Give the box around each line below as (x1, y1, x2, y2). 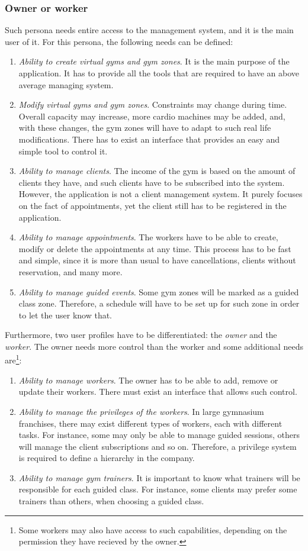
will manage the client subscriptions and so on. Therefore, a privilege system (18, 440, 297, 452)
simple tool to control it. (18, 144, 108, 157)
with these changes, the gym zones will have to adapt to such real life (18, 121, 271, 134)
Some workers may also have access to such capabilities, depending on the (18, 523, 287, 536)
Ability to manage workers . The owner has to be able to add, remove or (18, 373, 278, 386)
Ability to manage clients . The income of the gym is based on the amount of (18, 165, 296, 177)
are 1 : (5, 352, 22, 366)
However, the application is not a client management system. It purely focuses (18, 188, 303, 200)
